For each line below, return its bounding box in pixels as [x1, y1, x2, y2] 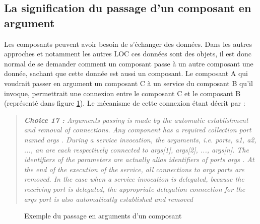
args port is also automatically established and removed [24, 193, 193, 204]
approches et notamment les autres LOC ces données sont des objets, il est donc [4, 48, 251, 59]
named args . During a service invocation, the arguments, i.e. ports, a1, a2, [24, 134, 256, 144]
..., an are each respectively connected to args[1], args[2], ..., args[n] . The [24, 144, 249, 155]
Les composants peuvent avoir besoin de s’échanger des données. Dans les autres [4, 38, 252, 49]
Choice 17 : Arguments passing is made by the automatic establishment [24, 114, 248, 125]
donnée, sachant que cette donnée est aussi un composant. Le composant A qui [4, 68, 248, 79]
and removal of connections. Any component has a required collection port [24, 124, 251, 135]
